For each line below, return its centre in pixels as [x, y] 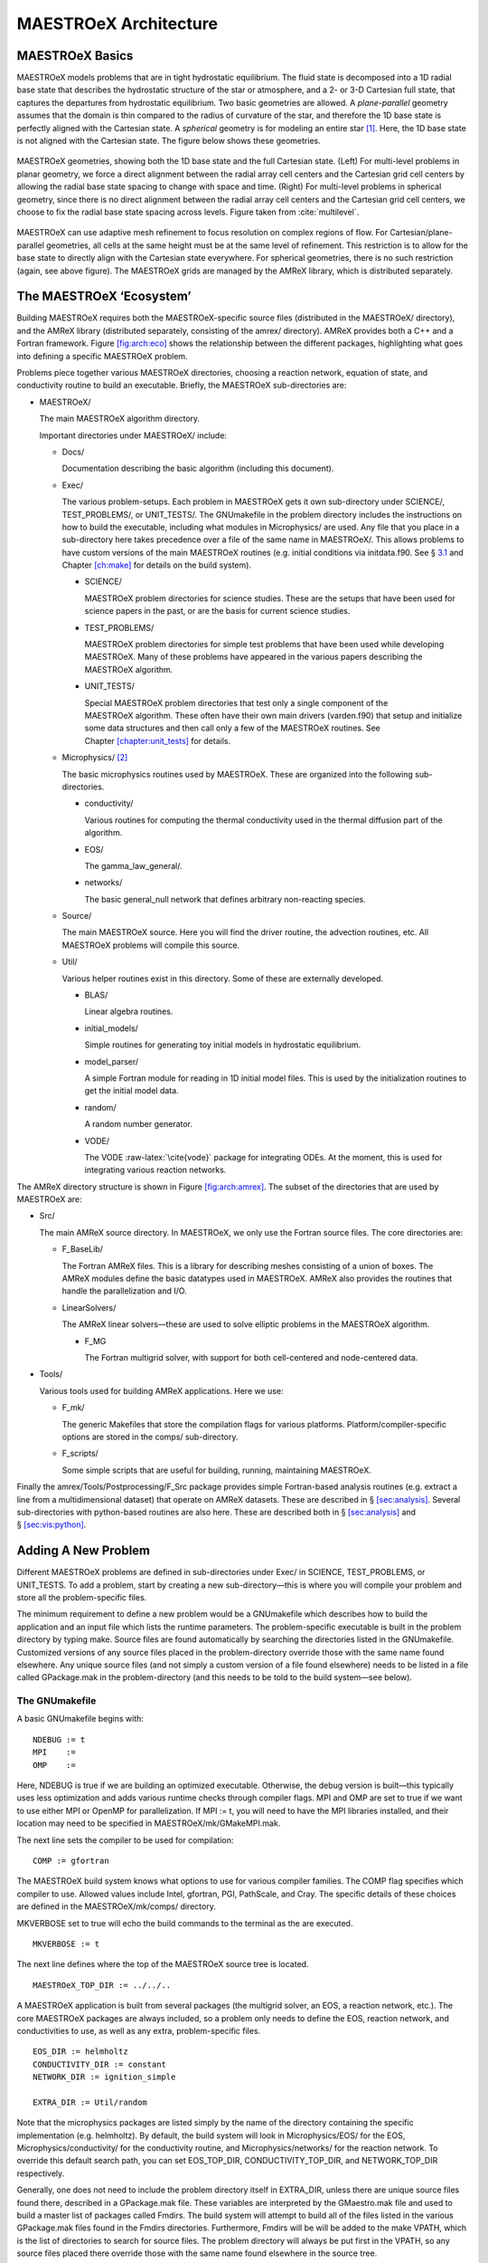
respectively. [41, 2173]
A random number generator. [139, 1124]
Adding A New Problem [84, 1551]
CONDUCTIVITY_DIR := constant [100, 2064]
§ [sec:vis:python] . [52, 1524]
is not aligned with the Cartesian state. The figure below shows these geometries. [169, 141]
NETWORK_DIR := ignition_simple [104, 2077]
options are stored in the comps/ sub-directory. [150, 1437]
